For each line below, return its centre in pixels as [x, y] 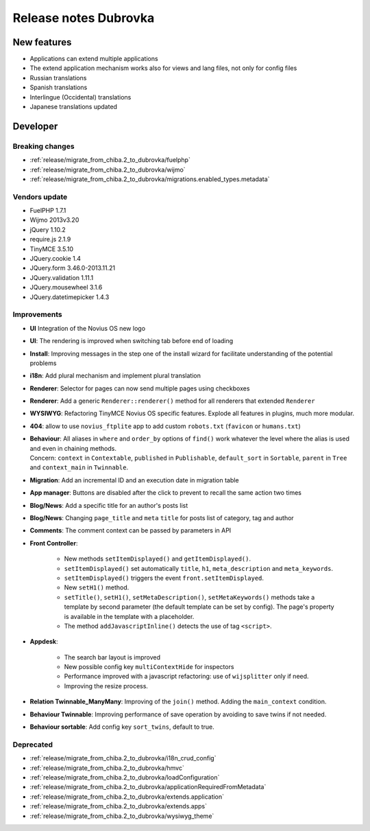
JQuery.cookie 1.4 [56, 259]
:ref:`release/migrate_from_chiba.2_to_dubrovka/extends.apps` [119, 806]
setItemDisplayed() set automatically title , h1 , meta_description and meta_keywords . [199, 568]
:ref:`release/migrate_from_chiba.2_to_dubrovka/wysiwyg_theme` [122, 816]
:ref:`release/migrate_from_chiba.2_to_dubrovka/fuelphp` [110, 160]
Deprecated [33, 745]
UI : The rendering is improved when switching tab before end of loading [132, 341]
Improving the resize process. [106, 686]
